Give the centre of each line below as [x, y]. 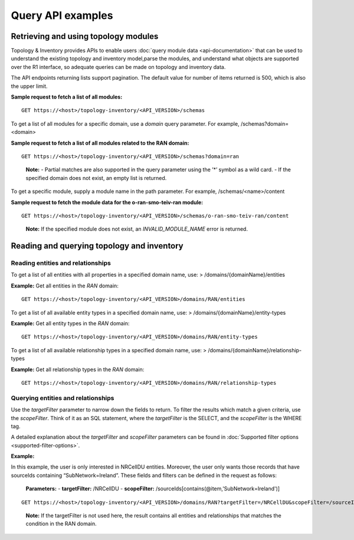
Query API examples [62, 15]
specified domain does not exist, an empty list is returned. [96, 178]
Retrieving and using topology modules [85, 36]
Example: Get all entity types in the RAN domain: [70, 323]
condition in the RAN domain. [61, 524]
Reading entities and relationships [61, 263]
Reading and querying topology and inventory [97, 246]
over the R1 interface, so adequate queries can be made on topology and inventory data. [118, 67]
